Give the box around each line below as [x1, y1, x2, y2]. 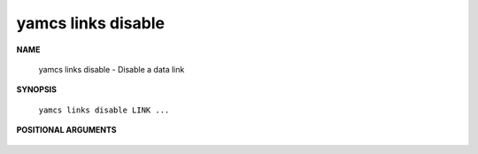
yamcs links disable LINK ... [38, 104, 170, 115]
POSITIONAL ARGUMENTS [16, 125, 117, 135]
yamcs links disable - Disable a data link [38, 64, 185, 74]
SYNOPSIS [16, 84, 58, 95]
